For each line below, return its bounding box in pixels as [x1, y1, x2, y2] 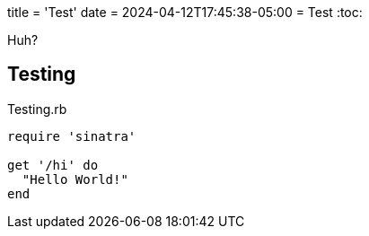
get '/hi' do [7, 157, 99, 172]
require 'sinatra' [7, 128, 136, 144]
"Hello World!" [22, 171, 128, 187]
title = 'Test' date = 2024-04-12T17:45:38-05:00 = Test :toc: [7, 4, 363, 20]
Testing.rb [7, 101, 67, 117]
